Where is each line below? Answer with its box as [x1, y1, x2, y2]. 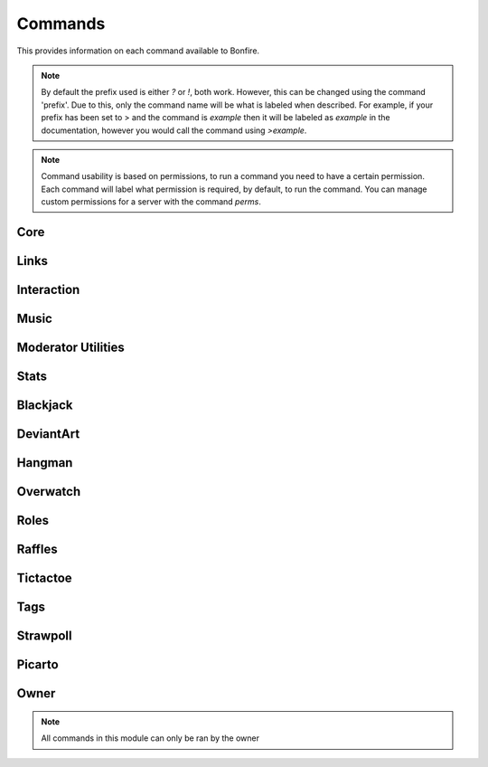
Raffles [16, 542, 58, 557]
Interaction [16, 281, 80, 298]
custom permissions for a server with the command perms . [41, 196, 261, 207]
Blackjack [16, 397, 73, 412]
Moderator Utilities [16, 339, 126, 355]
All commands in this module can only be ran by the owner [41, 733, 260, 743]
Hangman [16, 455, 73, 470]
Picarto [16, 657, 59, 673]
